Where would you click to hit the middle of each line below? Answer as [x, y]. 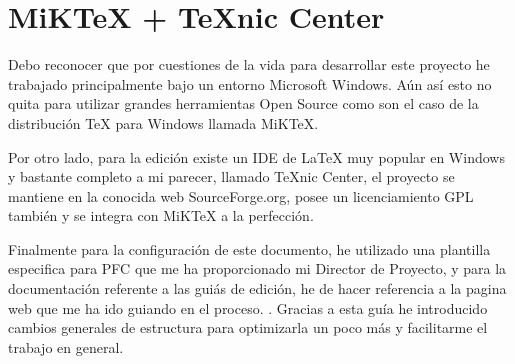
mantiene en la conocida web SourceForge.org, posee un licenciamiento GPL [241, 195]
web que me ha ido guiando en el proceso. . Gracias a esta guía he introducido [248, 307]
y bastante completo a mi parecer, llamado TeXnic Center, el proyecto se [231, 176]
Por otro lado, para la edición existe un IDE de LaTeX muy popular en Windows [256, 156]
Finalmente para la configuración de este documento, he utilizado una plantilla [249, 248]
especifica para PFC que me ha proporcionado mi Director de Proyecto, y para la [257, 268]
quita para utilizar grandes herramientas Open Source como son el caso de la [243, 103]
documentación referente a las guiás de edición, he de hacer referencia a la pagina [257, 288]
